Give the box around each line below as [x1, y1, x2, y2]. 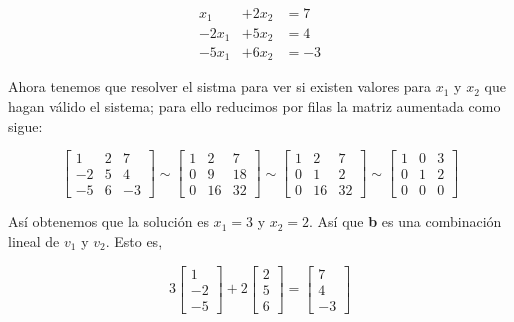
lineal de [8, 230, 60, 251]
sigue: [8, 115, 43, 136]
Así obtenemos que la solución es [8, 211, 209, 232]
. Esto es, [105, 230, 163, 251]
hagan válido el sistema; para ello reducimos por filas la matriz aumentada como [8, 96, 501, 117]
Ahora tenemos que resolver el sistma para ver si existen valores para [8, 76, 432, 97]
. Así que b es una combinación [309, 211, 502, 232]
